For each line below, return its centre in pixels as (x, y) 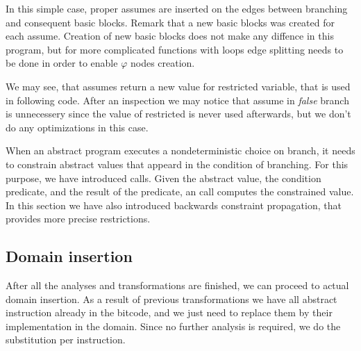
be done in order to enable (62, 63)
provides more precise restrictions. (78, 219)
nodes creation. (162, 63)
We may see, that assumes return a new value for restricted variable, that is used (178, 86)
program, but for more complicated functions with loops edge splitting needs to (175, 49)
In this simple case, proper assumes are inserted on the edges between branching (177, 8)
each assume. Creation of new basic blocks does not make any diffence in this (170, 36)
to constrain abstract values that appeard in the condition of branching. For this (177, 164)
